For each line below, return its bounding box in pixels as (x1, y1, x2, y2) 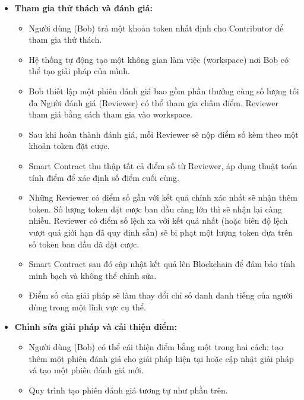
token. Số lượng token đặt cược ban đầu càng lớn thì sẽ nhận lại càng (28, 202, 282, 215)
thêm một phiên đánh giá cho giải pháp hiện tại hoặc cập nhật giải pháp (28, 352, 294, 364)
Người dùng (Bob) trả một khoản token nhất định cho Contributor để (28, 21, 284, 34)
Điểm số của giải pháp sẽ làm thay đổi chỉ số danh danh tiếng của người (28, 289, 293, 301)
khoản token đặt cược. (28, 139, 110, 152)
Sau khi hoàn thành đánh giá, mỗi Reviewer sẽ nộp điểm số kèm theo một (28, 128, 299, 140)
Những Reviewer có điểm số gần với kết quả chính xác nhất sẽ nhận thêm (28, 191, 297, 204)
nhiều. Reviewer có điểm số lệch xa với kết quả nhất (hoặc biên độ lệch (28, 214, 288, 227)
